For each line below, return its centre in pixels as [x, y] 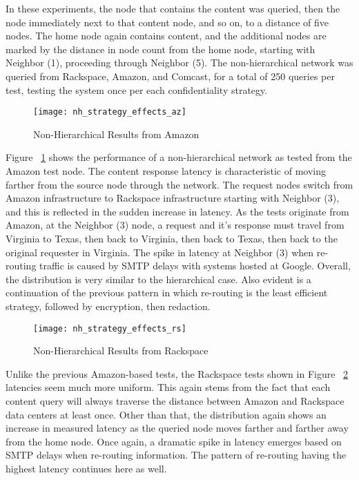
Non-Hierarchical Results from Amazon [116, 134]
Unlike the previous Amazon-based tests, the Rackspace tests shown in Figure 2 [177, 373]
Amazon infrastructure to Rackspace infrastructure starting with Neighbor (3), [173, 198]
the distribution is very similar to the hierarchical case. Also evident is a [158, 279]
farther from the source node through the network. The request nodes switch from [179, 184]
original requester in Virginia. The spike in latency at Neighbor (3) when [160, 252]
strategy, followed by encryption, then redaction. [108, 306]
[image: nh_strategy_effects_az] [110, 112]
